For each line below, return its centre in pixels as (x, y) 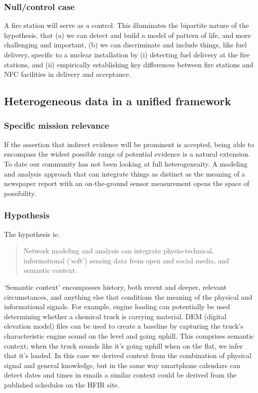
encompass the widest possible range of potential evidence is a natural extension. (127, 154)
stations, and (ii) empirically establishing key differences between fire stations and (129, 64)
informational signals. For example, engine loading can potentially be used (117, 306)
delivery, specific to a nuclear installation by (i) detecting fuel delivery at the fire (127, 54)
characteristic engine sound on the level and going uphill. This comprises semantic (129, 335)
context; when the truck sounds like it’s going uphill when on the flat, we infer (124, 345)
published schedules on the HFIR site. (62, 384)
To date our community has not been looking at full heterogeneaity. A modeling (126, 163)
